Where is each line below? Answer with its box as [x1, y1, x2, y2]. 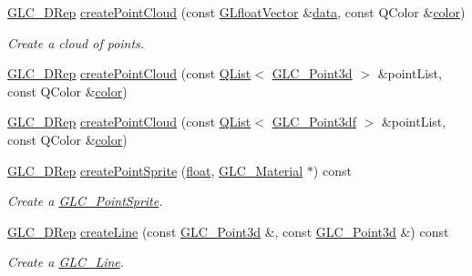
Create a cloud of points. [7, 33, 145, 52]
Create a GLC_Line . [7, 252, 125, 271]
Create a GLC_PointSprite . [7, 191, 163, 210]
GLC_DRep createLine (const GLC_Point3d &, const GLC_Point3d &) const [7, 221, 449, 240]
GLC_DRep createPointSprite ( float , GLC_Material [7, 160, 303, 179]
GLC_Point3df [272, 112, 356, 131]
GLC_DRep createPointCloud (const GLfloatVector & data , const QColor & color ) [7, 3, 466, 21]
